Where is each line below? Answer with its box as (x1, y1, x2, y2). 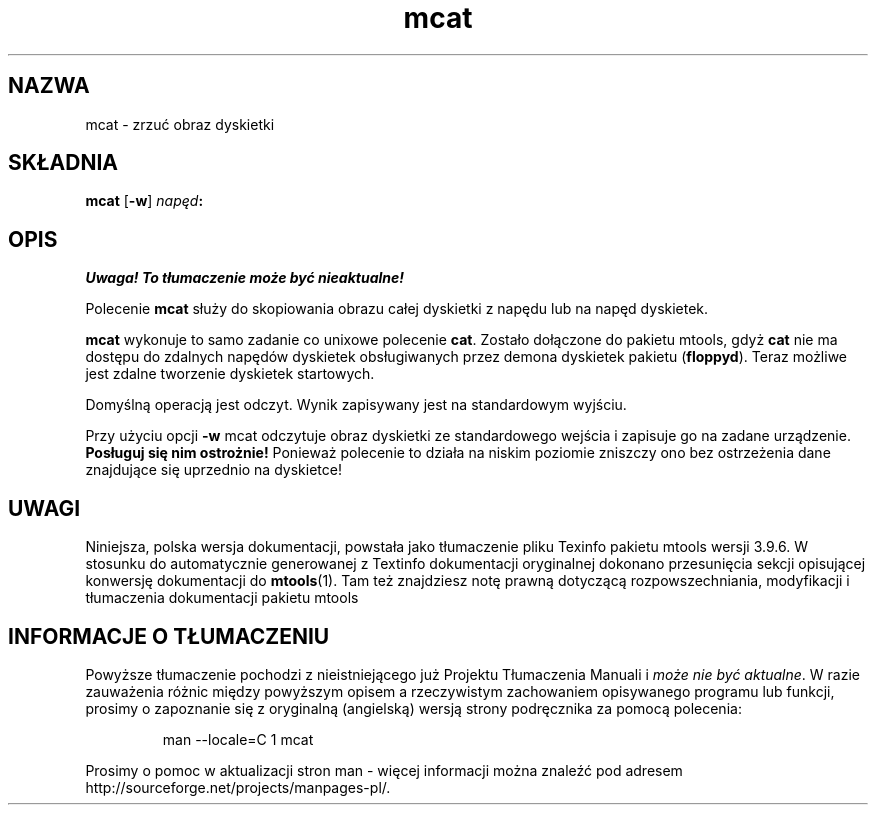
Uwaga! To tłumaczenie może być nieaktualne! (85, 269, 405, 287)
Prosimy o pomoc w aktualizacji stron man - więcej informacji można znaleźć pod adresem (85, 761, 683, 779)
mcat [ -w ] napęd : (85, 192, 204, 210)
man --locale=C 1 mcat (162, 730, 314, 748)
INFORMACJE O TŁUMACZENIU (8, 623, 330, 649)
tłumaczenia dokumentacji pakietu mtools (85, 589, 359, 607)
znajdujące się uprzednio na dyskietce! (85, 461, 342, 479)
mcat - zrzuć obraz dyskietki (85, 115, 275, 133)
